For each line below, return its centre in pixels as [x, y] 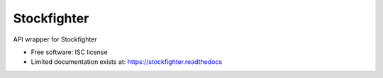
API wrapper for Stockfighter [55, 39]
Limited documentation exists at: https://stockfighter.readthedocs [127, 62]
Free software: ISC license [69, 52]
